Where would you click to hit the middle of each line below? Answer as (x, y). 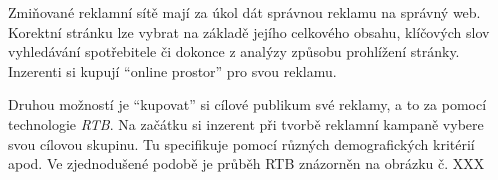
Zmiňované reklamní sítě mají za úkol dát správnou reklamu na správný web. (244, 12)
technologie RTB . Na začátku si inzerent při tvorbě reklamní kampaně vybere (246, 123)
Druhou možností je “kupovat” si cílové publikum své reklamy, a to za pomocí (247, 104)
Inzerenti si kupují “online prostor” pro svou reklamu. (172, 70)
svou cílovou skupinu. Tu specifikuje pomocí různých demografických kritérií (241, 143)
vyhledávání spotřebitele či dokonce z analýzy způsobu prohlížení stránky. (234, 51)
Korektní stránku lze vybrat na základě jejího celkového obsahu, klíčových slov (249, 31)
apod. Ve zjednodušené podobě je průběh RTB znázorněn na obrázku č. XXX (246, 163)
